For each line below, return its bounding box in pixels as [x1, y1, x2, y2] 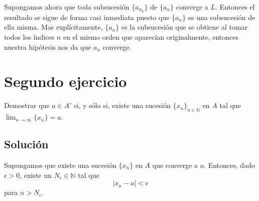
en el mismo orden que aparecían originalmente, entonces [63, 32, 238, 42]
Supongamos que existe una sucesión [4, 159, 116, 170]
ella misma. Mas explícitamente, [4, 22, 103, 32]
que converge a [152, 159, 198, 170]
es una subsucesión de [188, 12, 255, 22]
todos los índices [4, 32, 55, 42]
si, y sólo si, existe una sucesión [74, 100, 171, 111]
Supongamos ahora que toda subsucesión [4, 2, 129, 12]
